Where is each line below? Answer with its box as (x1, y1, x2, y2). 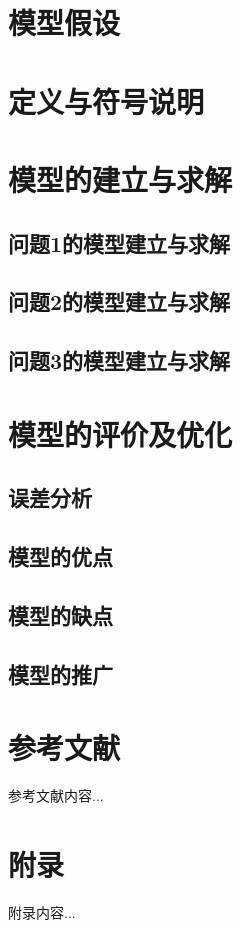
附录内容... (8, 901, 76, 922)
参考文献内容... (8, 785, 104, 806)
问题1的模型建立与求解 (8, 227, 231, 258)
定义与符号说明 (8, 80, 205, 121)
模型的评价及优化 (8, 413, 233, 454)
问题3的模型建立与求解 (8, 345, 231, 376)
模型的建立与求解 (8, 158, 233, 199)
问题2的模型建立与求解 (8, 286, 231, 317)
